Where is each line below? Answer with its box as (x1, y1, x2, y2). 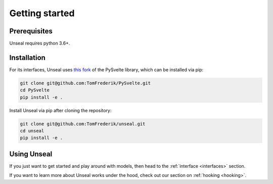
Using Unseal (9, 150, 53, 158)
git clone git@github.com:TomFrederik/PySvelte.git (20, 80, 151, 86)
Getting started (9, 8, 75, 19)
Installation (9, 53, 45, 62)
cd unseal (20, 128, 44, 134)
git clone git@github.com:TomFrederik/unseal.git (20, 121, 146, 126)
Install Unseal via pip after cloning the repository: (9, 107, 112, 113)
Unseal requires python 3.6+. (9, 40, 70, 47)
